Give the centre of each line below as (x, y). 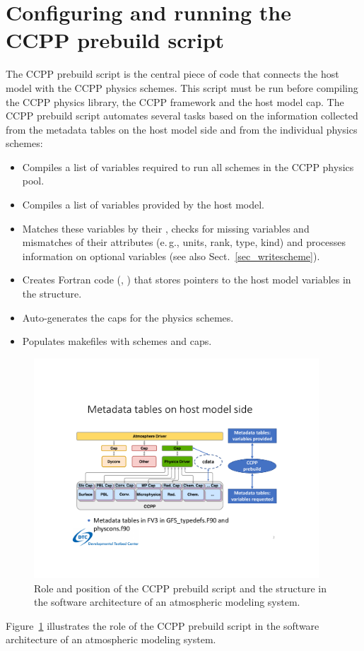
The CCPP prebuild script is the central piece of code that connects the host (172, 74)
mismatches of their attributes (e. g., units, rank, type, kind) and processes (184, 242)
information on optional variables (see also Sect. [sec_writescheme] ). (171, 256)
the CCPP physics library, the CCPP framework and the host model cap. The (175, 101)
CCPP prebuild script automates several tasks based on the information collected (182, 116)
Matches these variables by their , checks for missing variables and (166, 228)
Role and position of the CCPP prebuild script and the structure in (181, 588)
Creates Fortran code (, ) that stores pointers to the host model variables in (187, 280)
